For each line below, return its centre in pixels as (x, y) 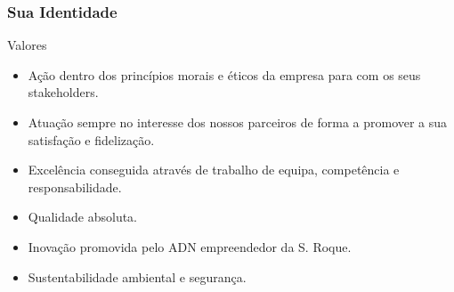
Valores (27, 45)
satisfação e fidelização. (91, 139)
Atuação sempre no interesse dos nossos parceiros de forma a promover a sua (238, 122)
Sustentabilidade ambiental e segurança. (137, 276)
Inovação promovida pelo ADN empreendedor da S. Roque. (190, 246)
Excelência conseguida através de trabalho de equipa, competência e (214, 170)
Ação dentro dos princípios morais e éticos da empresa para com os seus (224, 74)
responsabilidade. (75, 187)
